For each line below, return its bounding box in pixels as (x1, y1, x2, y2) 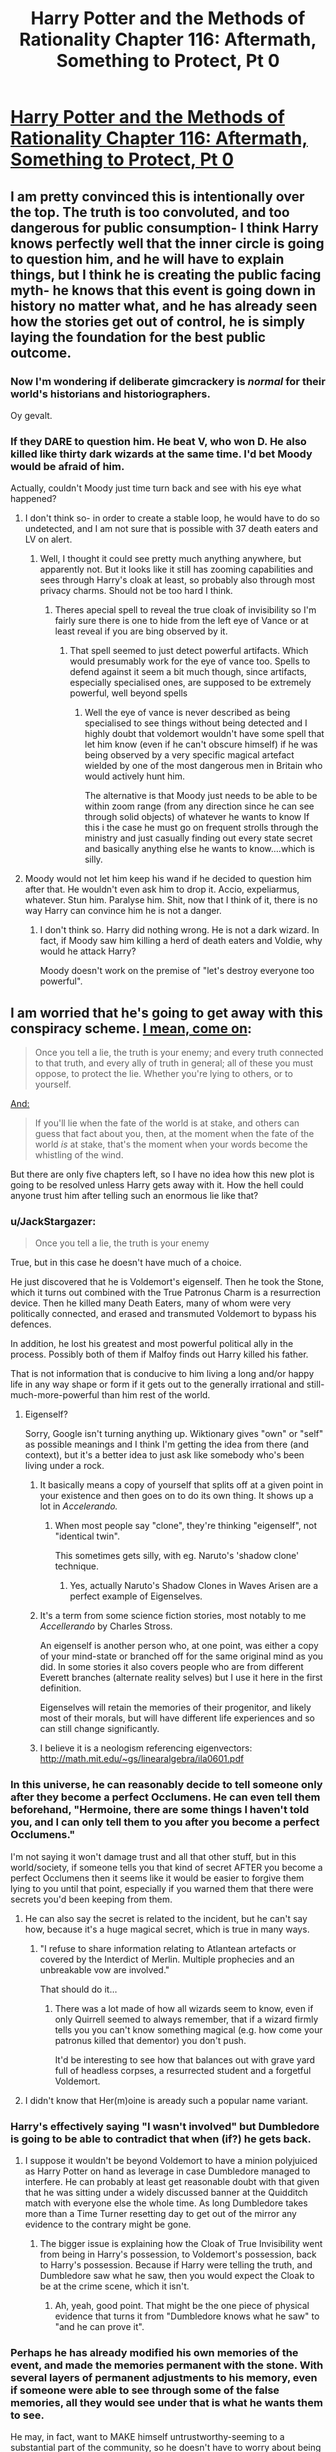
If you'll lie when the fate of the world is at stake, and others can (34, 1117, 300, 1129)
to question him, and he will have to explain (10, 250, 285, 267)
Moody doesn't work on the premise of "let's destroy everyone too (39, 965, 315, 977)
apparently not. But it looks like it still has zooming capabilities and (39, 563, 314, 576)
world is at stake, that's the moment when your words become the (34, 1138, 308, 1150)
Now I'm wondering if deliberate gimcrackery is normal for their (10, 374, 326, 388)
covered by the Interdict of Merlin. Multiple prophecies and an (39, 1953, 295, 1965)
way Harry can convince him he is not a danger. (24, 905, 222, 917)
